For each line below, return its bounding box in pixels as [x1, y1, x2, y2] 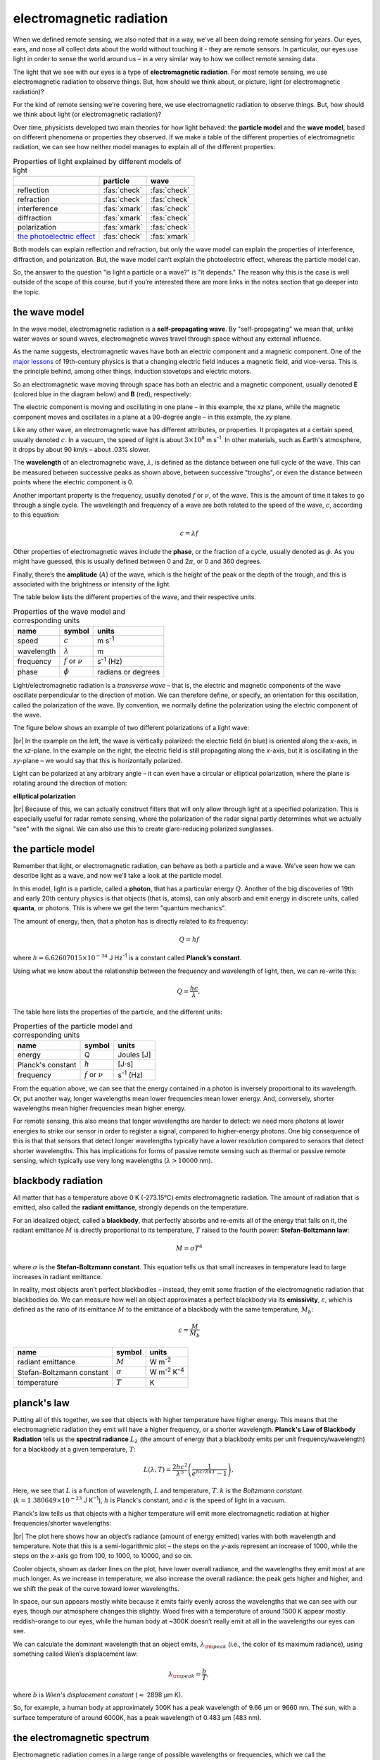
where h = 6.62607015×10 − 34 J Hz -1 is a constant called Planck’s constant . [13, 953, 242, 962]
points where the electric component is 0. [13, 478, 134, 486]
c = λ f [179, 529, 198, 537]
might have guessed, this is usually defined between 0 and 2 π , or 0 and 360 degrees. [13, 557, 262, 566]
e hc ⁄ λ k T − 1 [191, 1469, 228, 1478]
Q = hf [179, 935, 200, 943]
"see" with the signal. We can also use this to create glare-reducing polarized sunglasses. [13, 824, 274, 833]
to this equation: [13, 510, 60, 519]
